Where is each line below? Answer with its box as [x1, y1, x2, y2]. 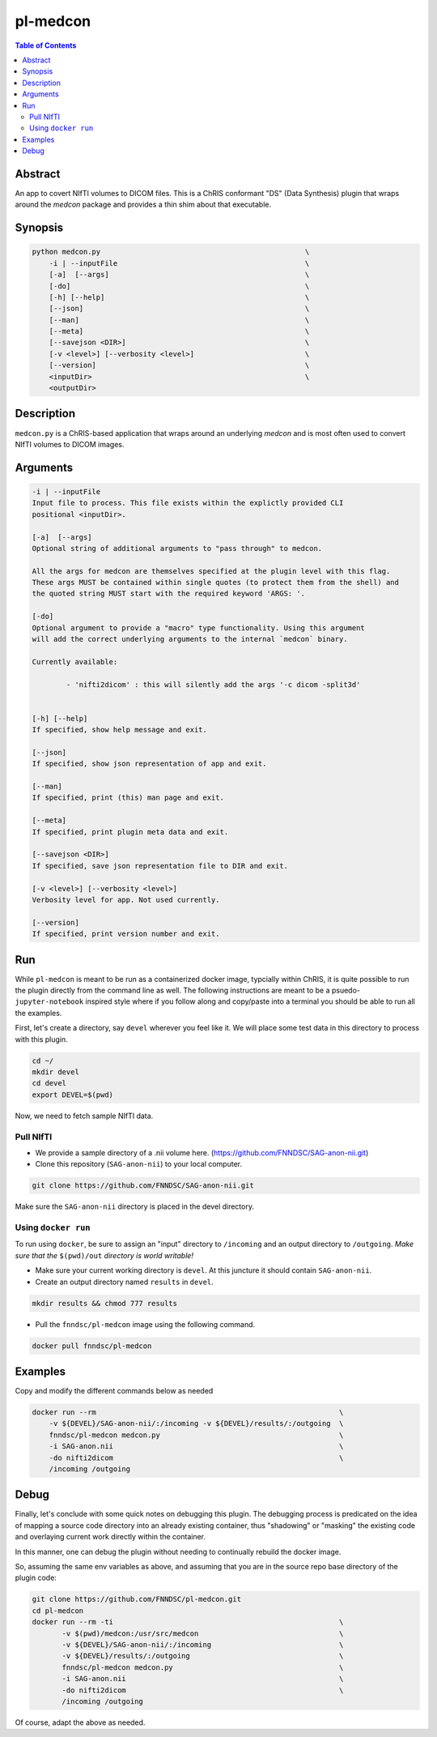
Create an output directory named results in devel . [35, 1277, 214, 1287]
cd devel [32, 1078, 67, 1088]
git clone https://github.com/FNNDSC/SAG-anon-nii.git [32, 1181, 254, 1190]
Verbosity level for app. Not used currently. [32, 895, 220, 904]
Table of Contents [15, 41, 77, 50]
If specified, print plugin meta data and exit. [32, 827, 229, 836]
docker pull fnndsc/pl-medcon [32, 1341, 152, 1351]
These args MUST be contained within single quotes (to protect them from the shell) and [32, 578, 400, 587]
